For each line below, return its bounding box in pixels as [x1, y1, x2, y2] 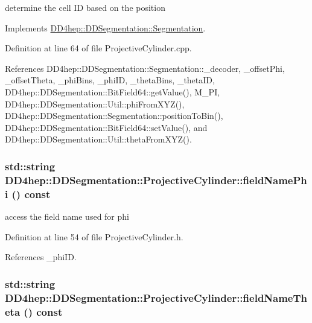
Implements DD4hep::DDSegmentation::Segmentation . [5, 21, 206, 34]
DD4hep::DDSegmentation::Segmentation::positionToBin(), [5, 109, 223, 122]
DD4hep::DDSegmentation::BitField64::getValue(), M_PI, [5, 85, 220, 98]
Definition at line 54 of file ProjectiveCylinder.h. [5, 230, 183, 243]
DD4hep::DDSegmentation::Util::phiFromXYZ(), [5, 97, 185, 110]
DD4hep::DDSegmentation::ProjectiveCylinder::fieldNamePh [5, 172, 307, 187]
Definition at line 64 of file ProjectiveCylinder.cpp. [5, 42, 192, 54]
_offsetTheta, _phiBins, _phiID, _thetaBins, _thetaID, [5, 74, 215, 86]
